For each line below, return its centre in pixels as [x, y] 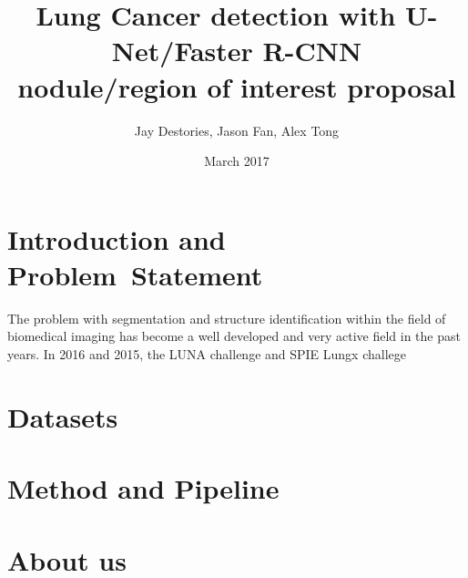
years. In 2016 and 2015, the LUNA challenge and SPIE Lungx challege [207, 354]
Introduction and [117, 238]
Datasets [63, 416]
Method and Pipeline [143, 488]
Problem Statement [135, 274]
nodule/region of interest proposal [237, 86]
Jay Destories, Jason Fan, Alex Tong [237, 130]
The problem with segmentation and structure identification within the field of [227, 318]
